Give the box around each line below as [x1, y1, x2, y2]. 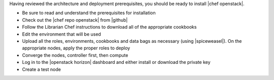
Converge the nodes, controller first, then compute [22, 52, 128, 58]
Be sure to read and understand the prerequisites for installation [22, 10, 156, 16]
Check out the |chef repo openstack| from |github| [22, 17, 128, 23]
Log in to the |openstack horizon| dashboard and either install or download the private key [22, 59, 211, 65]
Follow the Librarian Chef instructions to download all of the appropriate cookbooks [22, 24, 197, 30]
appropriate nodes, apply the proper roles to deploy [22, 45, 130, 51]
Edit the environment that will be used [22, 31, 101, 37]
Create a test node [22, 66, 61, 72]
